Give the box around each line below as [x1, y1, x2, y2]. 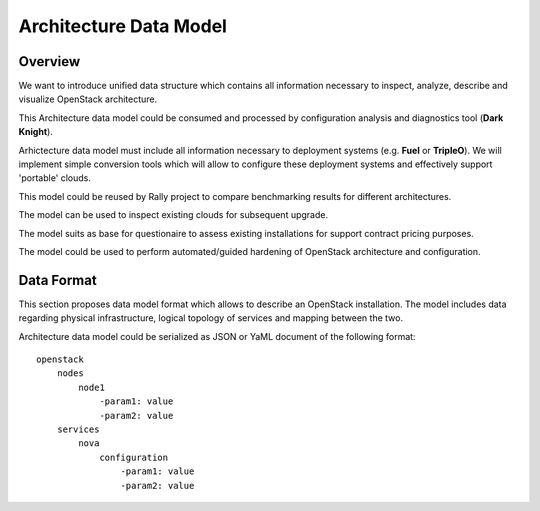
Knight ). [18, 126, 54, 138]
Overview [18, 53, 81, 70]
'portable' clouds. [18, 172, 92, 184]
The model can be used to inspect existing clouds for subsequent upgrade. [18, 209, 329, 221]
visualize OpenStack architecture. [18, 93, 158, 105]
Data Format [18, 271, 97, 289]
